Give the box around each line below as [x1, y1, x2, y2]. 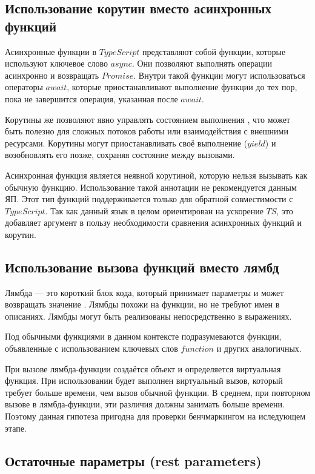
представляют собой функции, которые [142, 45, 286, 58]
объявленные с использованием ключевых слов [5, 342, 178, 355]
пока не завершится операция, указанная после [5, 92, 178, 105]
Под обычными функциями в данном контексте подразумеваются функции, [5, 330, 282, 343]
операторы [5, 81, 43, 93]
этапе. [5, 421, 27, 434]
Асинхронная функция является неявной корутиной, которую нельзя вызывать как [5, 168, 308, 181]
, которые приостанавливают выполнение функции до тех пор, [67, 81, 297, 93]
